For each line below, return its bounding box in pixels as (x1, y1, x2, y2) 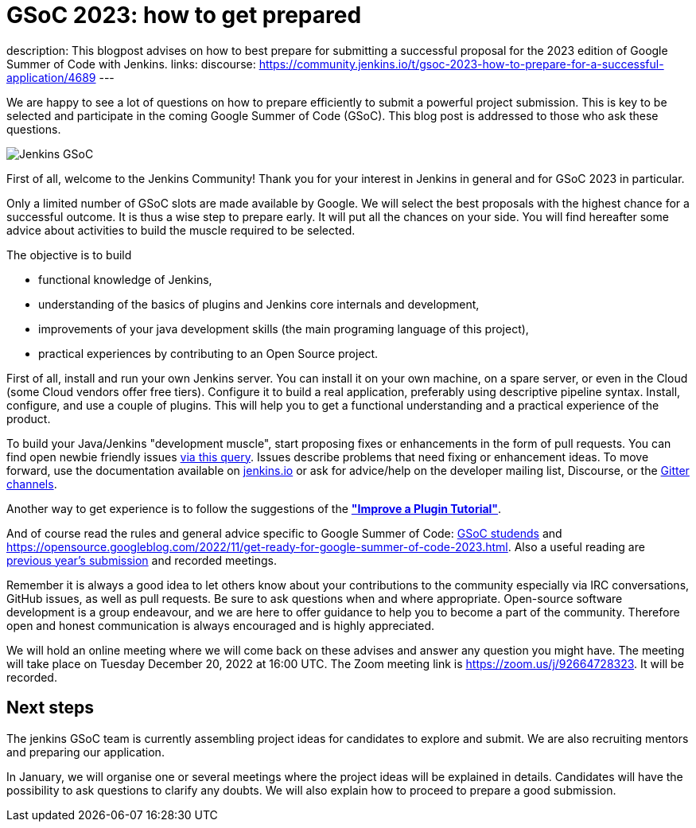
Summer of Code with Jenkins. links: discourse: (6, 56, 256, 71)
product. (6, 411, 51, 426)
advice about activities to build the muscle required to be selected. (6, 223, 356, 237)
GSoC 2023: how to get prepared (6, 2, 362, 29)
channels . (6, 476, 57, 491)
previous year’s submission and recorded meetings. (6, 553, 277, 567)
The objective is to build (6, 247, 132, 262)
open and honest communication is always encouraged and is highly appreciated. (6, 618, 435, 632)
